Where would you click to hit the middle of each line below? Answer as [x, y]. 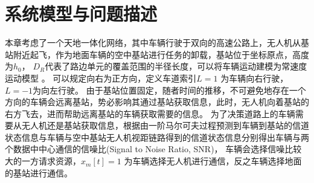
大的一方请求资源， [43, 161]
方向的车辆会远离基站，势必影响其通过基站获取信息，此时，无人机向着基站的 [157, 102]
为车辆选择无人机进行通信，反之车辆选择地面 [213, 161]
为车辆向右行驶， [255, 78]
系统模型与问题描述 [81, 14]
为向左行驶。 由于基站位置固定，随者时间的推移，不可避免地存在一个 [169, 90]
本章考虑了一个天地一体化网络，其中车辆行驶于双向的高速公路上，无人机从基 [157, 43]
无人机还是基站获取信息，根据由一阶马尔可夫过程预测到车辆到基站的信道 [165, 125]
